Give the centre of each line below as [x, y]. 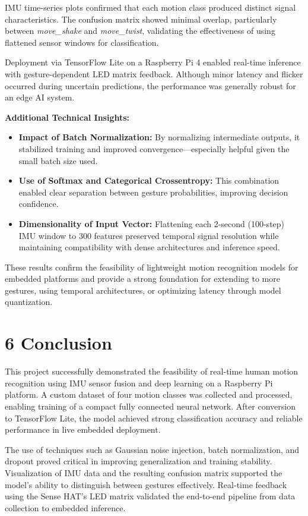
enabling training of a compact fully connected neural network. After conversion [150, 406]
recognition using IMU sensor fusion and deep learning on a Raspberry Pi [139, 383]
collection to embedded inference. [65, 507]
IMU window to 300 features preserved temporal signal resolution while [149, 235]
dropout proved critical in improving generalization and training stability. [139, 461]
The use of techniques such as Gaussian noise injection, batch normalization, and [152, 449]
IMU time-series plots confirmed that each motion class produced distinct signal [150, 7]
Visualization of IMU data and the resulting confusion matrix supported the [144, 472]
